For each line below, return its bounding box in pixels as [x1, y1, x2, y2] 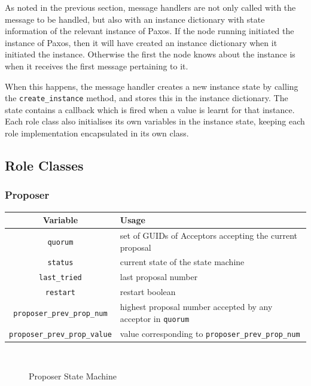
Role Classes [5, 156, 84, 174]
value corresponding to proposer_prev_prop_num [120, 327, 300, 339]
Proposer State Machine [29, 370, 117, 382]
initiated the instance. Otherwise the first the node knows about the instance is [5, 48, 295, 60]
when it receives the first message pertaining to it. [5, 59, 188, 72]
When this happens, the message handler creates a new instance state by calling [5, 80, 298, 92]
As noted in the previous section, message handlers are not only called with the [5, 1, 296, 13]
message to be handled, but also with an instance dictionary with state [5, 13, 265, 25]
